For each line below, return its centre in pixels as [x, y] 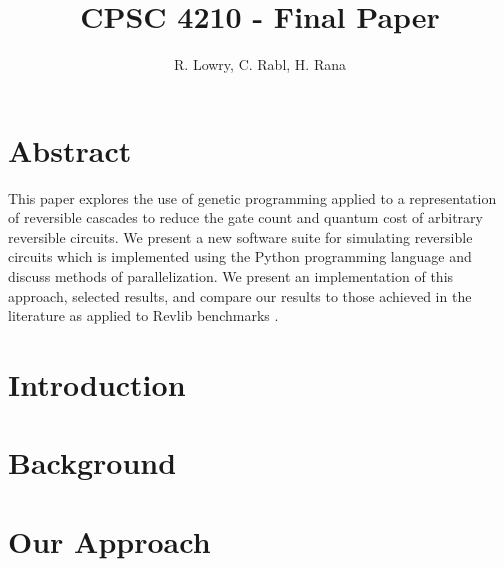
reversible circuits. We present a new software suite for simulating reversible [240, 236]
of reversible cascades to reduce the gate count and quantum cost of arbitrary [245, 217]
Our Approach [109, 540]
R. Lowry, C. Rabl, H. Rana [260, 64]
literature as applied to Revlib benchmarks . [143, 315]
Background [92, 462]
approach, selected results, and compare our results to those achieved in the [240, 295]
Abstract [70, 149]
